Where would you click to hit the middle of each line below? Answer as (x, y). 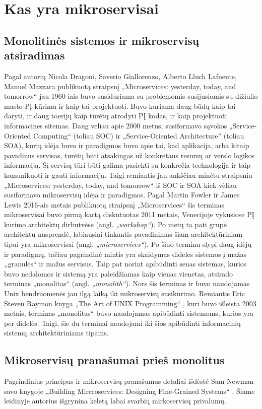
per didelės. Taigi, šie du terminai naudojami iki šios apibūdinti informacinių (122, 323)
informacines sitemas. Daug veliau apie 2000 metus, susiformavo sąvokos (116, 125)
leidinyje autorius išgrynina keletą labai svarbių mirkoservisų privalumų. (115, 401)
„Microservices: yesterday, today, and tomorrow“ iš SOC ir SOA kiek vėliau (120, 185)
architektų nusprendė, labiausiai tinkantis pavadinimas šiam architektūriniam (123, 234)
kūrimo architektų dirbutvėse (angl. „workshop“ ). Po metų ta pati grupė (116, 224)
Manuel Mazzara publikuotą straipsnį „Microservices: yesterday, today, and (120, 86)
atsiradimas (35, 55)
